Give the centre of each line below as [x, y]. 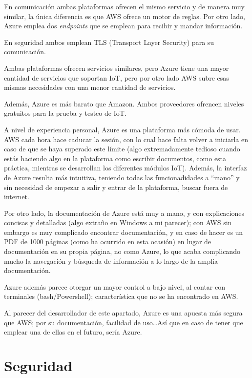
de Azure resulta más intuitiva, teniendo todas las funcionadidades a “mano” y [122, 177]
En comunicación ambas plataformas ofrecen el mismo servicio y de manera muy [124, 6]
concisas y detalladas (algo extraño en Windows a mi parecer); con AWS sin [118, 222]
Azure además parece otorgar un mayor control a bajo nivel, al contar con [115, 286]
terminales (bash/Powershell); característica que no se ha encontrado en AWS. [121, 296]
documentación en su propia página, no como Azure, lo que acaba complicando [122, 251]
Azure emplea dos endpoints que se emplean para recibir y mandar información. [123, 26]
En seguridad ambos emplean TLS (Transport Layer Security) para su [109, 42]
